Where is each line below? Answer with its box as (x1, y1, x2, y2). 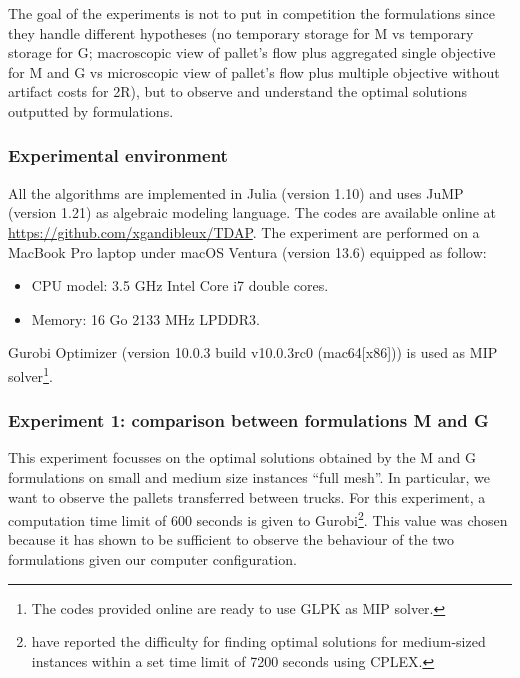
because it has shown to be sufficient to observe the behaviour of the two (8, 529, 455, 550)
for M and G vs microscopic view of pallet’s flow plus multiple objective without (8, 61, 500, 82)
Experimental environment (8, 143, 228, 168)
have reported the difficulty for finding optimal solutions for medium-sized (31, 631, 486, 652)
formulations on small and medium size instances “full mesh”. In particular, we (8, 467, 491, 487)
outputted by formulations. (8, 100, 174, 121)
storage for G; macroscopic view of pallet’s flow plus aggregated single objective (8, 42, 496, 63)
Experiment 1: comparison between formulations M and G (8, 408, 489, 433)
